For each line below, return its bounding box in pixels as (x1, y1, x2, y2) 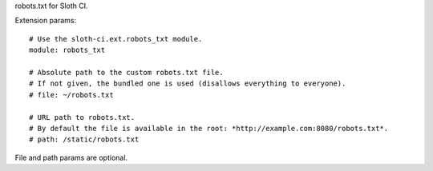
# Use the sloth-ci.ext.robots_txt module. (29, 34, 203, 43)
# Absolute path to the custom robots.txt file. (29, 68, 224, 77)
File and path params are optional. (14, 153, 128, 162)
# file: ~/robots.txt (29, 90, 114, 99)
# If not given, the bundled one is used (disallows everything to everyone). (29, 79, 346, 88)
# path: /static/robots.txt (29, 135, 140, 144)
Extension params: (14, 16, 76, 26)
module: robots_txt (29, 46, 106, 55)
